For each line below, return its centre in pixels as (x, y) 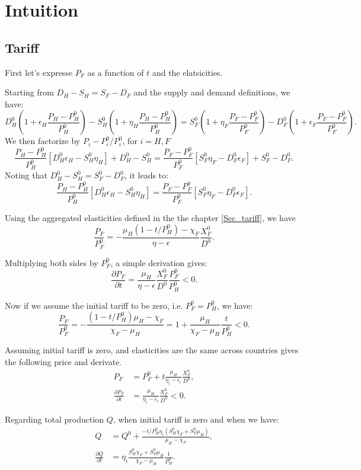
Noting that (26, 175)
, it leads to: (146, 175)
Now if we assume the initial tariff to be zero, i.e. (94, 305)
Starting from (29, 92)
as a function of (116, 72)
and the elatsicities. (187, 72)
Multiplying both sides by (52, 262)
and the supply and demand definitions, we (212, 92)
